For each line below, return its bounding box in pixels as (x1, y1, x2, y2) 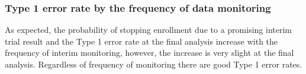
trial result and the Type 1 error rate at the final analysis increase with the (5, 35, 278, 47)
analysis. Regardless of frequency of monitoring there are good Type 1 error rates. (5, 58, 302, 70)
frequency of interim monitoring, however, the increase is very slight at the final (5, 46, 294, 59)
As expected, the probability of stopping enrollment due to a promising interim (5, 23, 292, 36)
